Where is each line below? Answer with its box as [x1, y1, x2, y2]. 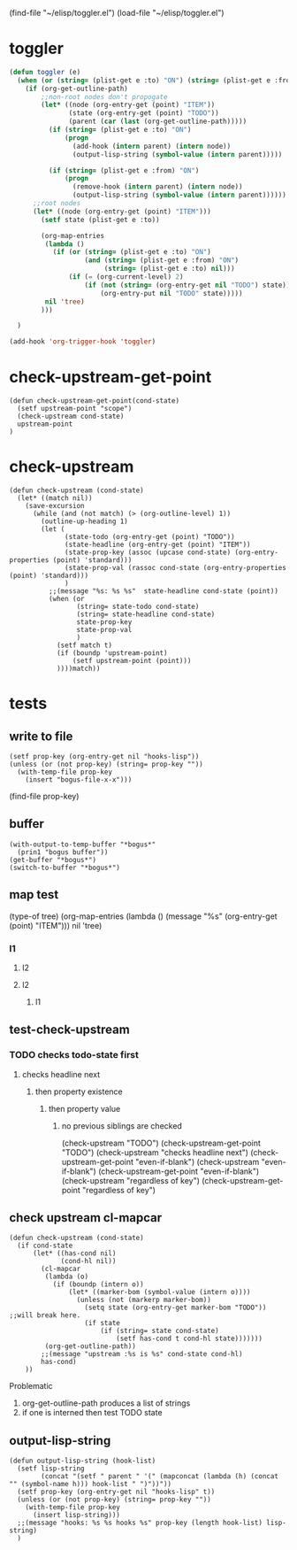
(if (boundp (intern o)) [52, 1280, 144, 1289]
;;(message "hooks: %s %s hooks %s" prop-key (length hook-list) [17, 1518, 263, 1528]
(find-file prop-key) [9, 791, 80, 802]
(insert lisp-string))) [32, 1511, 121, 1520]
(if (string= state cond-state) [100, 1327, 219, 1336]
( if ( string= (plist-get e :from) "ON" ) [48, 166, 200, 175]
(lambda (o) [44, 1272, 89, 1282]
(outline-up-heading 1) [41, 517, 128, 526]
